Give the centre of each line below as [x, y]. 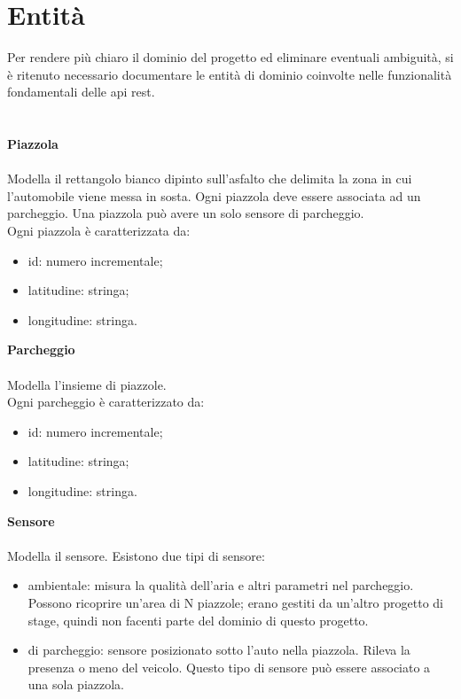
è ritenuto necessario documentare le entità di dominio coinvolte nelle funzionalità [230, 74]
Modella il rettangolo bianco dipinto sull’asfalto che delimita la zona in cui [210, 179]
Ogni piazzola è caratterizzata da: [99, 231]
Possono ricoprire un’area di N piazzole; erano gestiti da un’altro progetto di [235, 602]
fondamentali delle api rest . [81, 92]
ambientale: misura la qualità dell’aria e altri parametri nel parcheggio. [221, 585]
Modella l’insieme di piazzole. [87, 384]
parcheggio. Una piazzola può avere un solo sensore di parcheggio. [186, 213]
